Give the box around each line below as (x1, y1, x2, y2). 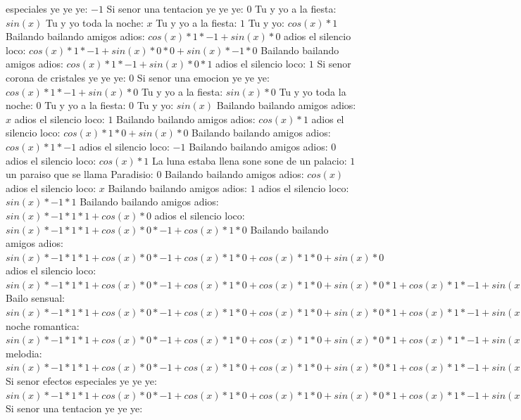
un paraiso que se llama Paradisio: (6, 167, 153, 182)
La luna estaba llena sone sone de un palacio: (151, 153, 347, 167)
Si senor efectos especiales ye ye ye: (6, 374, 157, 388)
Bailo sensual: (6, 291, 65, 305)
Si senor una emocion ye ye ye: (137, 70, 270, 84)
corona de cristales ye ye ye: (6, 70, 126, 84)
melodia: (6, 345, 42, 360)
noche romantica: (6, 318, 80, 333)
